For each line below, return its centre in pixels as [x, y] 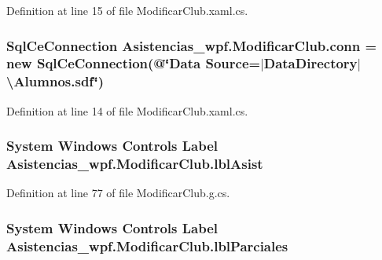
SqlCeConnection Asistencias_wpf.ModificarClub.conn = [192, 45]
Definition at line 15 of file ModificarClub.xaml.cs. [127, 10]
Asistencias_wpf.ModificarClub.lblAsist [135, 164]
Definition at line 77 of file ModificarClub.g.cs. [118, 193]
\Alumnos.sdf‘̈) [55, 81]
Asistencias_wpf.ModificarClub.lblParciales [147, 245]
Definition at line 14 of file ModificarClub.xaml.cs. [127, 110]
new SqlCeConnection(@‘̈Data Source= [134, 63]
